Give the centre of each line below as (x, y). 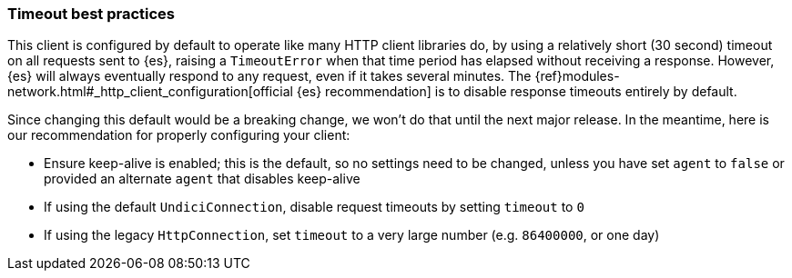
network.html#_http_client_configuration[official (150, 92)
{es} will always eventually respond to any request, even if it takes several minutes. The (269, 76)
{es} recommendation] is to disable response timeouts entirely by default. (517, 92)
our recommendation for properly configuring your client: (179, 135)
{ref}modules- (577, 76)
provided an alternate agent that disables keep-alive (202, 179)
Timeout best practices (91, 14)
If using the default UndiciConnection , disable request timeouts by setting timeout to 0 (314, 207)
